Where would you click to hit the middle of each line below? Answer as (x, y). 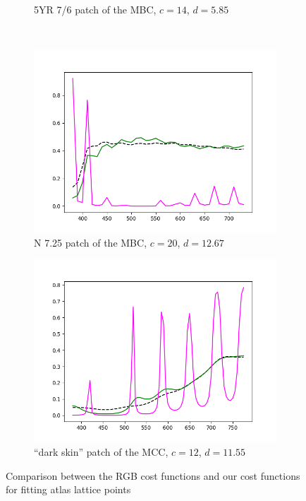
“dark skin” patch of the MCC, (101, 451)
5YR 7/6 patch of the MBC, (95, 9)
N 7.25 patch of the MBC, (91, 242)
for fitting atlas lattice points (68, 489)
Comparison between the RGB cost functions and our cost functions (153, 475)
